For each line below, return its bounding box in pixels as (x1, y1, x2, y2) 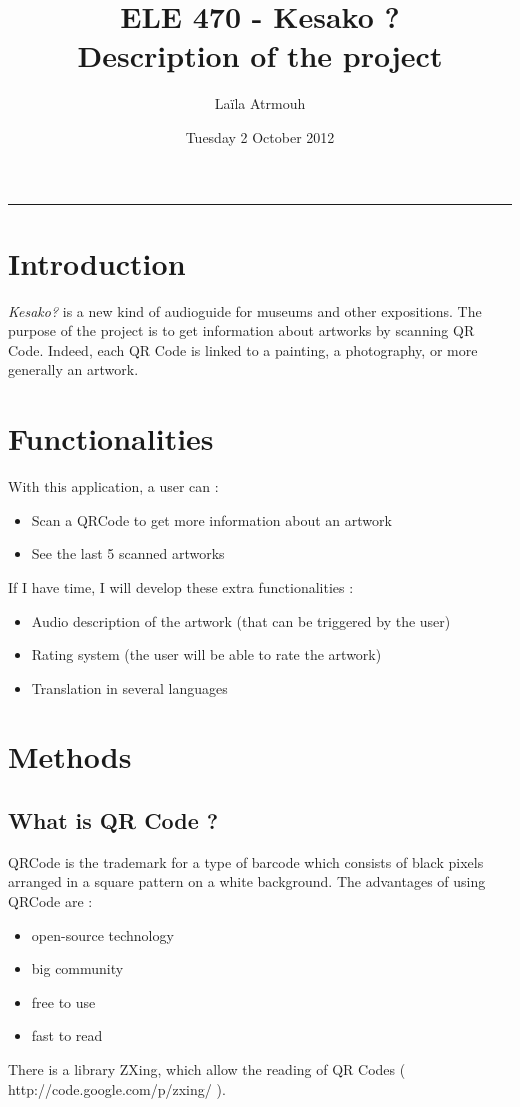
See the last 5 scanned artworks (31, 543, 225, 564)
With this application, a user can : (8, 476, 219, 497)
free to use (31, 991, 96, 1012)
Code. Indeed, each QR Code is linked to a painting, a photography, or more (8, 339, 478, 360)
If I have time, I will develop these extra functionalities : (8, 576, 354, 597)
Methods (8, 736, 132, 777)
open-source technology (31, 924, 174, 945)
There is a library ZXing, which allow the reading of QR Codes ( (8, 1059, 406, 1080)
